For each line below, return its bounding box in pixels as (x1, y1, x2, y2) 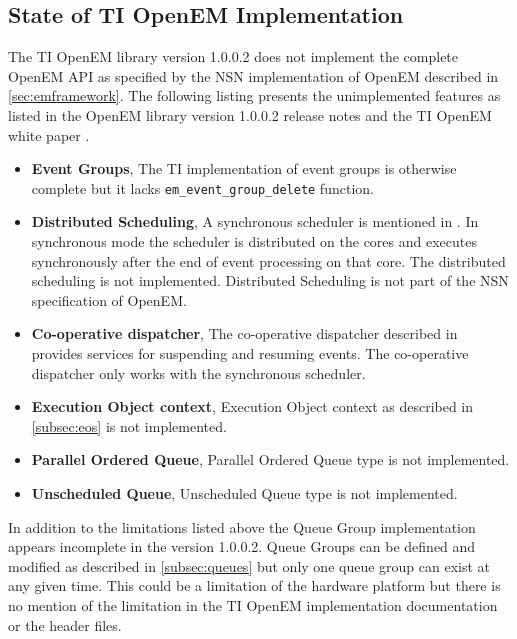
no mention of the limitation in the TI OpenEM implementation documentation (8, 594, 498, 615)
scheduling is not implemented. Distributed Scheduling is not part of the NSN (31, 270, 509, 291)
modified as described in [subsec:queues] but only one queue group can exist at (8, 555, 491, 576)
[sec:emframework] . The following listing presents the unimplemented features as (8, 85, 501, 106)
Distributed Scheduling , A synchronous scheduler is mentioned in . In (31, 211, 479, 232)
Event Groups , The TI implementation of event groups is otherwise (31, 158, 457, 179)
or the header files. (8, 614, 122, 635)
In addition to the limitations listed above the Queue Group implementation (8, 516, 476, 537)
